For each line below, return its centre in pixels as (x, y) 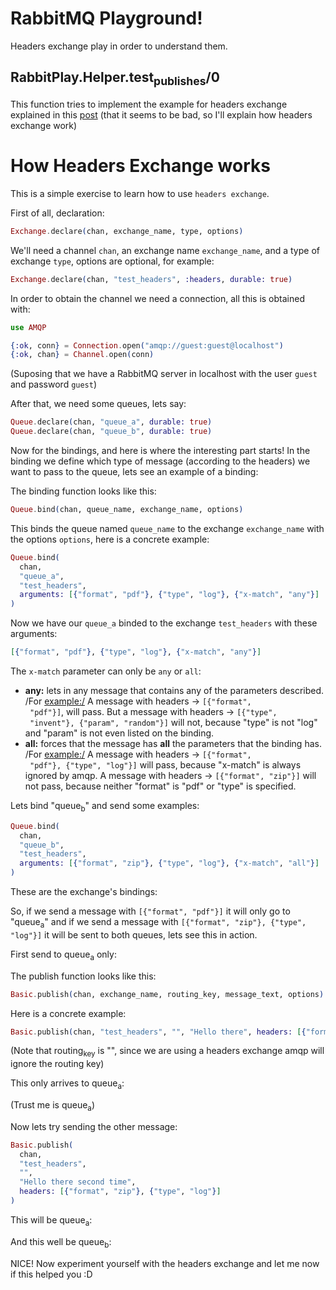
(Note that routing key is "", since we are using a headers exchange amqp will (167, 1052)
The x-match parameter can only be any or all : (106, 671)
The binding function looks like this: (83, 491)
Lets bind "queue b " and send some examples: (105, 807)
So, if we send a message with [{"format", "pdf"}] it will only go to (150, 911)
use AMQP (28, 327)
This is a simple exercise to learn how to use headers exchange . (140, 193)
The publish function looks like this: (83, 976)
